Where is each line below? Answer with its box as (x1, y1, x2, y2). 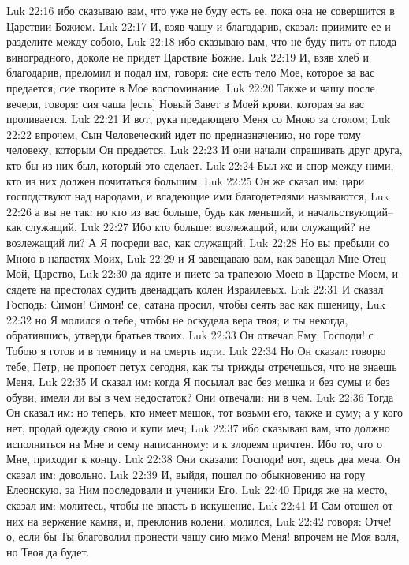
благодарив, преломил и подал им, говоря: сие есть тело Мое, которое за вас (6, 64, 375, 80)
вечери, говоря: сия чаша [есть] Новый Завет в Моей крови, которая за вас (6, 95, 364, 111)
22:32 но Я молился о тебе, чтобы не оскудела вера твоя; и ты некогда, (6, 311, 348, 327)
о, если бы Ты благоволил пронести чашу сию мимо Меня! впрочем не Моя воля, (6, 528, 400, 544)
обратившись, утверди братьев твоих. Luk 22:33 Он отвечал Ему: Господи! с (6, 327, 374, 343)
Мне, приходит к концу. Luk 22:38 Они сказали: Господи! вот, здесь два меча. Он (6, 451, 400, 467)
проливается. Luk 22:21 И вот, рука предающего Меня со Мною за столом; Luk (6, 110, 391, 127)
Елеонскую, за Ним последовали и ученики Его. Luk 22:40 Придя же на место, (6, 481, 388, 498)
